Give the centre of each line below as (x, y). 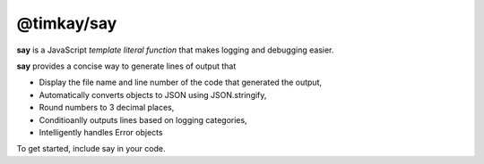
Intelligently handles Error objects (101, 132)
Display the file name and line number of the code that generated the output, (181, 82)
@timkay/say (67, 23)
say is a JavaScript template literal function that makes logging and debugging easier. (175, 50)
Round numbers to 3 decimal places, (107, 108)
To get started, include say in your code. (91, 149)
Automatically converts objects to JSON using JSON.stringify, (153, 94)
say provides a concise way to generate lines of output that (126, 66)
